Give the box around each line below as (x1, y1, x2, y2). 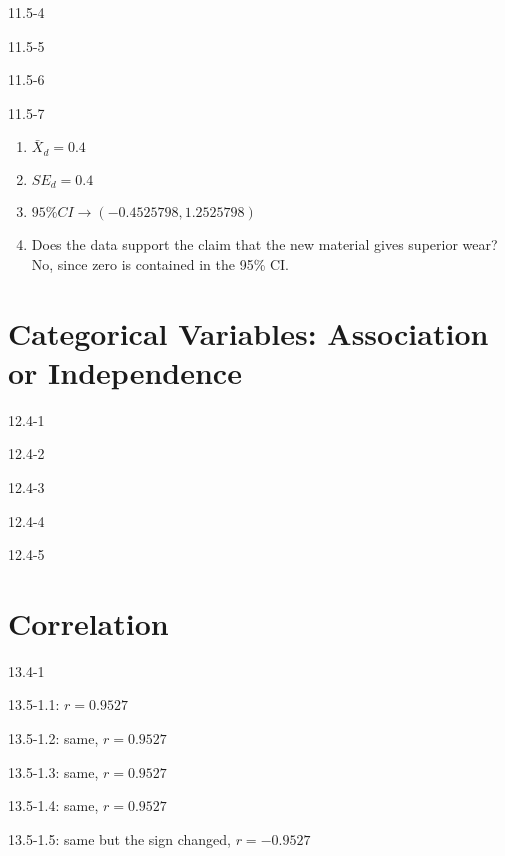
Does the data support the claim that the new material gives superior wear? (31, 234, 498, 255)
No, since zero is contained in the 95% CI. (31, 253, 290, 274)
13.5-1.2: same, (8, 728, 99, 749)
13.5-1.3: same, (8, 761, 99, 782)
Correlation (8, 602, 169, 643)
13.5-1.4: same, (8, 795, 99, 816)
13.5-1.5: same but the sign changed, (8, 828, 231, 849)
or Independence (8, 351, 242, 392)
